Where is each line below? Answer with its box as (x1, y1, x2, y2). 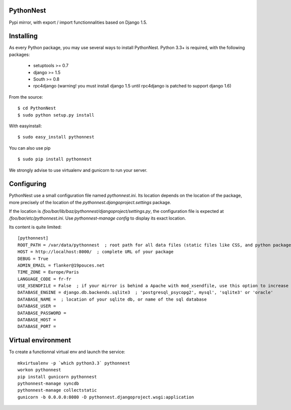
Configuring (9, 180, 47, 188)
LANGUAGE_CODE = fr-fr (17, 276, 72, 282)
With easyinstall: (9, 123, 42, 129)
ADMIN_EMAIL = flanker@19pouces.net (17, 262, 105, 268)
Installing (9, 32, 38, 40)
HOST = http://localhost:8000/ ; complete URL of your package (17, 249, 174, 255)
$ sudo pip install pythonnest (17, 156, 92, 162)
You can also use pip (9, 145, 51, 151)
